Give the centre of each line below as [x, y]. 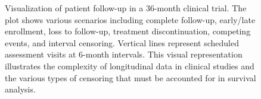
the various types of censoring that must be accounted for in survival [130, 77]
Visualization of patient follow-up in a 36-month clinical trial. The [126, 8]
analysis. [20, 89]
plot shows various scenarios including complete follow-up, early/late [130, 19]
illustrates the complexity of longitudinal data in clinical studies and [130, 66]
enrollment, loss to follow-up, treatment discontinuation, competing [128, 31]
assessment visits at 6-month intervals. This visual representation [124, 54]
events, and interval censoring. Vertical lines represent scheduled [122, 42]
